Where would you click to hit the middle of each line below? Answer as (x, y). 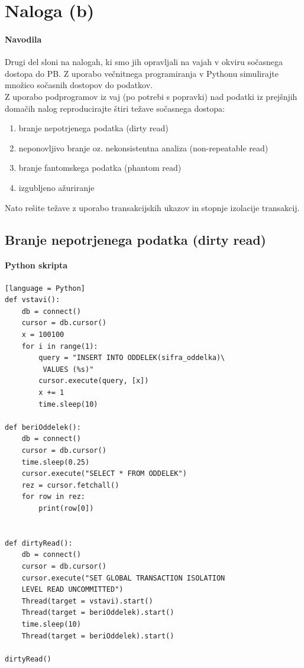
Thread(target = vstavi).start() (87, 601)
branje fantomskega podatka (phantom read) (100, 168)
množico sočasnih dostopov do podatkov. (79, 85)
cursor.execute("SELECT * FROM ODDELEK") (104, 474)
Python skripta (36, 265)
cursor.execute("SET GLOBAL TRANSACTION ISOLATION (123, 578)
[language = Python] (45, 288)
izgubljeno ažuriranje (56, 187)
